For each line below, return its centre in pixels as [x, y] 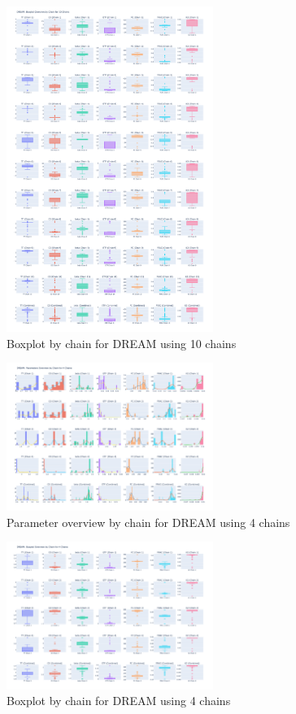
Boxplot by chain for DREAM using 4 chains [119, 701]
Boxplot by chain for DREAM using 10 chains [122, 343]
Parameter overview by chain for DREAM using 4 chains [148, 522]
